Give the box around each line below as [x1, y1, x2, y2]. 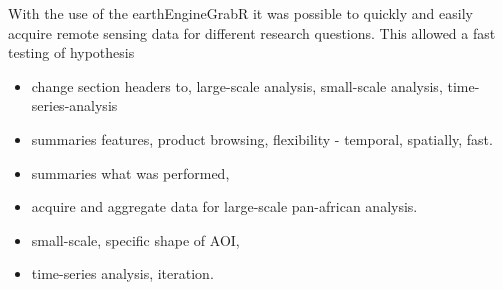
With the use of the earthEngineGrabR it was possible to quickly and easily [8, 3, 473, 23]
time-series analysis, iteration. [31, 263, 214, 284]
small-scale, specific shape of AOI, [31, 229, 240, 250]
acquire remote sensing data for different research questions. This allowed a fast [8, 22, 496, 43]
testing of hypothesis [8, 42, 135, 63]
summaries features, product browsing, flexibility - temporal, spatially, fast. [31, 128, 493, 149]
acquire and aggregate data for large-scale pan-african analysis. [31, 196, 418, 217]
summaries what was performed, [31, 162, 230, 183]
